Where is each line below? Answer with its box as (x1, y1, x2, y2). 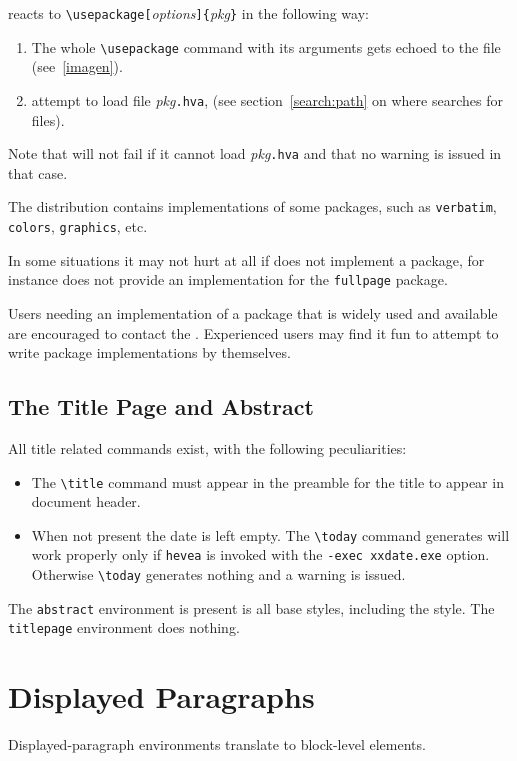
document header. (31, 491, 141, 512)
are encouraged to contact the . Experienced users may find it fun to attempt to (8, 322, 499, 343)
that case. (8, 162, 68, 183)
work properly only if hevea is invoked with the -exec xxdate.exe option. (31, 544, 490, 565)
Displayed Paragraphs (8, 676, 315, 717)
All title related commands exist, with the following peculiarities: (8, 437, 407, 458)
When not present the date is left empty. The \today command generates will (31, 524, 510, 545)
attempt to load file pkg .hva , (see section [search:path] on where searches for (31, 89, 503, 110)
